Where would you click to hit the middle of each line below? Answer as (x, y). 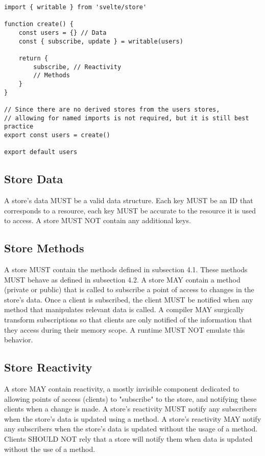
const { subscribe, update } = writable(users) (101, 41)
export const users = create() (57, 135)
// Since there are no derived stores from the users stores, (112, 109)
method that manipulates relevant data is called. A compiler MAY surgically (124, 309)
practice (19, 127)
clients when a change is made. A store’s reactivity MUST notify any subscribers (130, 409)
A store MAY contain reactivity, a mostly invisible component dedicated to (122, 388)
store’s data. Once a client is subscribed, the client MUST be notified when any (129, 299)
